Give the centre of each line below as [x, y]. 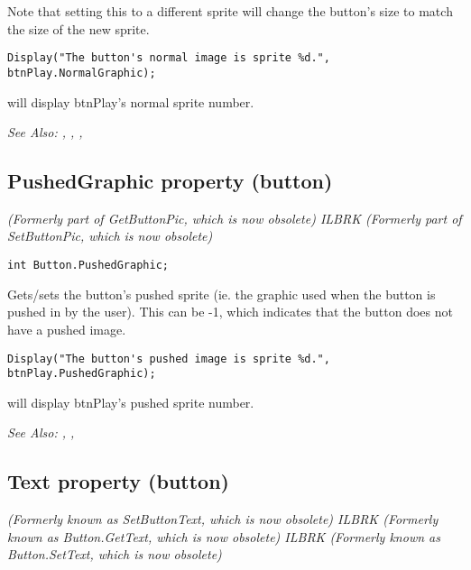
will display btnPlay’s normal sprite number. [131, 101]
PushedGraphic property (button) [170, 181]
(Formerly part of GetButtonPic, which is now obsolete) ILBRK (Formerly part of [235, 218]
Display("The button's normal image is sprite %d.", [169, 58]
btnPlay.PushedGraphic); [82, 374]
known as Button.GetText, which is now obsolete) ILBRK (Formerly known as [224, 536]
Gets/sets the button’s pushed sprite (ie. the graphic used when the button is [222, 294]
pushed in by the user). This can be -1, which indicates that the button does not [230, 312]
